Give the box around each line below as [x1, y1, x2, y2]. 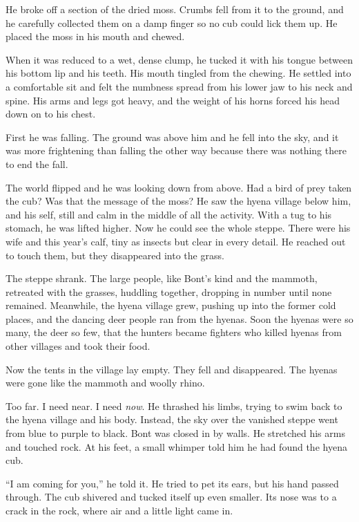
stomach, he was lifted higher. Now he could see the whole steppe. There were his [6, 221, 351, 235]
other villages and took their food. [6, 339, 151, 353]
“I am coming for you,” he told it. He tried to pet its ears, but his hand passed [6, 476, 339, 490]
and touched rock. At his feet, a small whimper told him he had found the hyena [6, 439, 347, 454]
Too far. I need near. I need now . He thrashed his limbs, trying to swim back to [6, 398, 342, 413]
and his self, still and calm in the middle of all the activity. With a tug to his [6, 207, 332, 221]
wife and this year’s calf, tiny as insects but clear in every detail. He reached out [6, 234, 346, 248]
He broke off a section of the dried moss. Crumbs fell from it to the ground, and [6, 2, 344, 16]
